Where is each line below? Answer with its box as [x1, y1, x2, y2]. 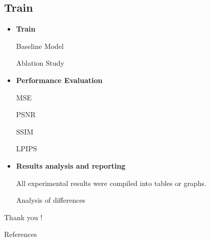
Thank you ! [4, 211, 43, 222]
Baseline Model [16, 40, 64, 51]
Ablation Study [16, 58, 64, 68]
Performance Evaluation [16, 74, 103, 85]
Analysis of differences [16, 195, 86, 205]
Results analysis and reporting [16, 160, 125, 171]
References [4, 229, 37, 239]
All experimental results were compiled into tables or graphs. [16, 177, 206, 188]
